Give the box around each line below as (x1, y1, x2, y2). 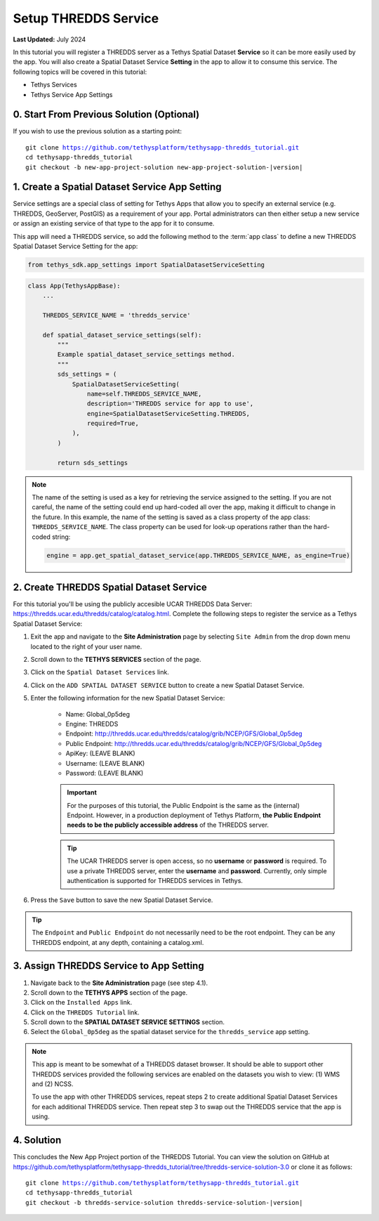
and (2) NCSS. (32, 1080, 74, 1088)
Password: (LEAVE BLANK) (65, 769, 144, 777)
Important (67, 788, 98, 797)
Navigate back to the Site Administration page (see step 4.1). (30, 979, 208, 987)
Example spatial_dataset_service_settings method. (57, 351, 235, 358)
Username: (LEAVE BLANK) (65, 759, 145, 767)
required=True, (86, 419, 140, 428)
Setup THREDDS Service (13, 11, 159, 26)
